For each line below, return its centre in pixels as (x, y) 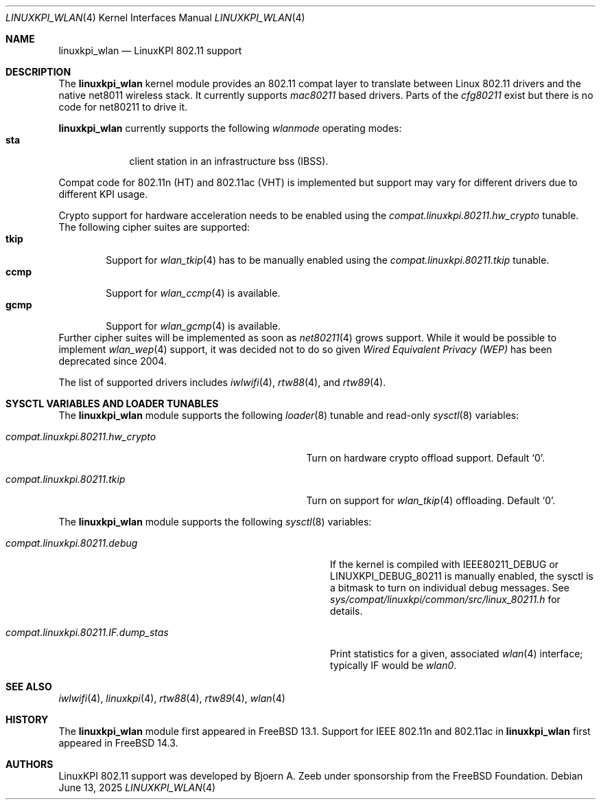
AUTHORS (30, 764)
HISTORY (27, 719)
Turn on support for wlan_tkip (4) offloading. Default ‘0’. (431, 500)
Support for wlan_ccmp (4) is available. (193, 293)
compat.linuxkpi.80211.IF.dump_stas (87, 632)
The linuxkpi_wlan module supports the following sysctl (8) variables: (215, 522)
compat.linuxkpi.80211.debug (72, 543)
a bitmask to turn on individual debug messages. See (450, 588)
